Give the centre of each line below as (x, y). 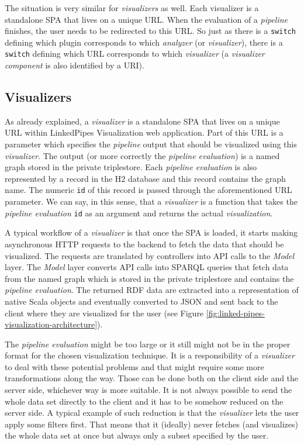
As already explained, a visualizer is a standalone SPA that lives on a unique (142, 121)
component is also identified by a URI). (75, 65)
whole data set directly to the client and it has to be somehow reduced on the (144, 401)
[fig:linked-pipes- (235, 313)
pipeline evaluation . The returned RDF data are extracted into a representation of (152, 290)
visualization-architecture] (51, 324)
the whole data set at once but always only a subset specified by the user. (137, 435)
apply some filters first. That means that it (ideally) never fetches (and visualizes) (151, 424)
